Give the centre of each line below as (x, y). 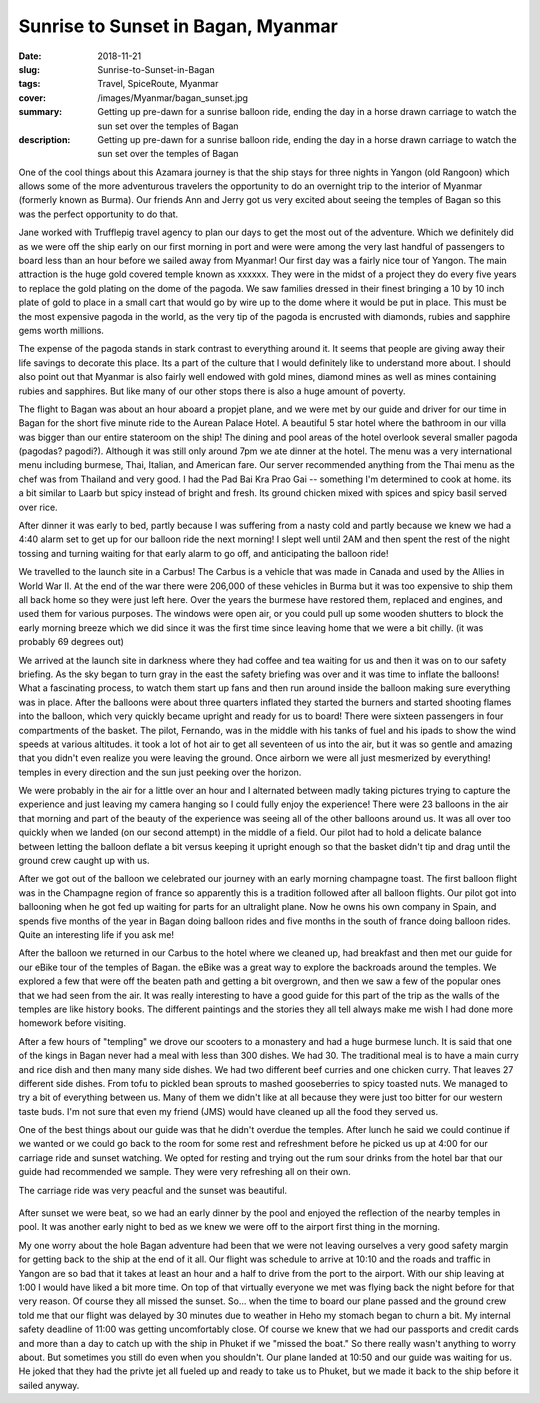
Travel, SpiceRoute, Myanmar (158, 84)
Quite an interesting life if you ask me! (96, 934)
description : (44, 139)
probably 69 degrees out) (71, 642)
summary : (40, 112)
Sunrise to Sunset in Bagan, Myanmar (178, 26)
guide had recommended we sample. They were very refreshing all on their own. (184, 1172)
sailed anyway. (49, 1385)
